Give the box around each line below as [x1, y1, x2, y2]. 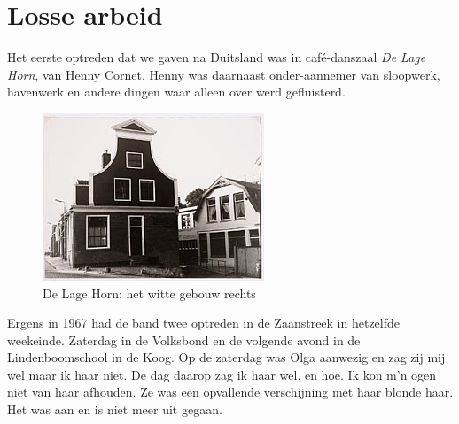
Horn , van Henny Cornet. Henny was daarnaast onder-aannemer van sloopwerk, [7, 65, 440, 83]
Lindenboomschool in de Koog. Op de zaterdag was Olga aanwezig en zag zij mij [7, 348, 446, 366]
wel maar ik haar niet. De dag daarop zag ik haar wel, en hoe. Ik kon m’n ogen [7, 365, 437, 383]
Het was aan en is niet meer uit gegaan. [7, 400, 222, 419]
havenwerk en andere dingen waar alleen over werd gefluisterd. [7, 82, 346, 101]
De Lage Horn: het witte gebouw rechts [43, 283, 256, 302]
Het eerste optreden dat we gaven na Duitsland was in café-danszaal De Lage [7, 48, 426, 66]
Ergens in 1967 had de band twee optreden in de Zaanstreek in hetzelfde [7, 313, 401, 332]
